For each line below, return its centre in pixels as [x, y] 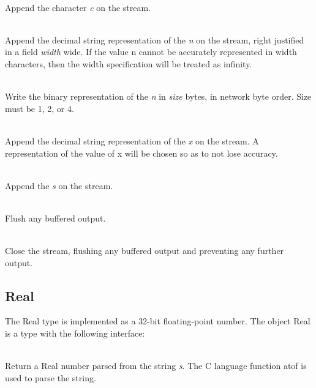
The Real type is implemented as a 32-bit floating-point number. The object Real [158, 321]
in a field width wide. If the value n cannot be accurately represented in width [151, 52]
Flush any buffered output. [55, 218]
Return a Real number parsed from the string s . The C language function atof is [156, 366]
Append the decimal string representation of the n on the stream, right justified [155, 39]
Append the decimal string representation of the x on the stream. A [132, 140]
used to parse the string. [51, 377]
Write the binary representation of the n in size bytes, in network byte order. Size [158, 96]
